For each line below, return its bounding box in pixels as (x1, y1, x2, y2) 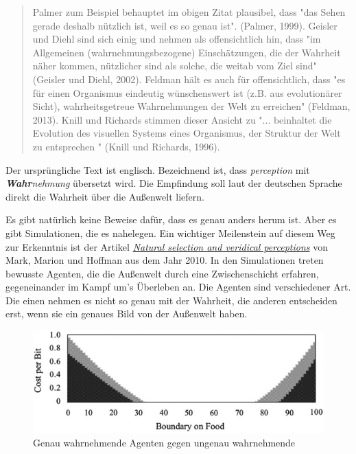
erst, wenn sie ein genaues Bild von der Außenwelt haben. (5, 306, 248, 321)
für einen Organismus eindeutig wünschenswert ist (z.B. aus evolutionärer (32, 85, 342, 100)
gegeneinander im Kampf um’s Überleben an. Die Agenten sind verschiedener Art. (5, 280, 351, 294)
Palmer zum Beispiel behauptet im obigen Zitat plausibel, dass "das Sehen (32, 5, 346, 19)
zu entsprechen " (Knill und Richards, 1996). (32, 139, 220, 153)
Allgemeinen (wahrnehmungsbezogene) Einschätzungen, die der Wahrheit (32, 45, 341, 59)
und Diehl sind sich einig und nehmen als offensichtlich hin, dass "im (32, 32, 321, 46)
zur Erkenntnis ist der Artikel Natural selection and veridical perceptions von (5, 239, 328, 253)
